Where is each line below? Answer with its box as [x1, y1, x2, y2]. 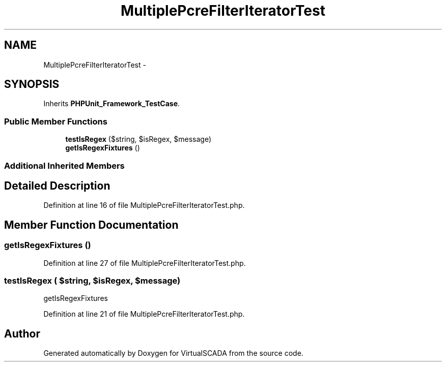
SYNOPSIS [4, 78, 60, 91]
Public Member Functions [4, 116, 107, 127]
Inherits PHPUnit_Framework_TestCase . [43, 99, 180, 108]
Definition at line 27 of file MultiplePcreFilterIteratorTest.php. [43, 258, 246, 267]
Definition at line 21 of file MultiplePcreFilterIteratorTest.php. [43, 310, 245, 319]
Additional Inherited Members [4, 160, 125, 171]
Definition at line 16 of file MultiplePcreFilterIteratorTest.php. [43, 201, 245, 210]
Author [4, 327, 40, 340]
